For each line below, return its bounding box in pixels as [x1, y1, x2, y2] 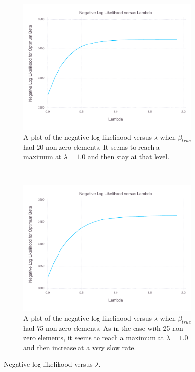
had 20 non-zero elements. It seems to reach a [23, 142, 160, 152]
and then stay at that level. [87, 152, 170, 162]
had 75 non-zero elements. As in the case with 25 [23, 323, 170, 333]
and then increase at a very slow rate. [23, 342, 136, 352]
